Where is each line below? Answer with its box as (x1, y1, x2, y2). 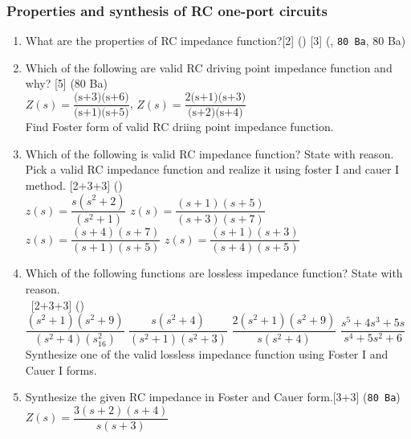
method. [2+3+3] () (25, 176, 123, 193)
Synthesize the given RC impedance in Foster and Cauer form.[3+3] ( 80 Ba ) (25, 388, 401, 405)
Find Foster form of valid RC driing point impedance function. (25, 118, 334, 135)
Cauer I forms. (25, 361, 97, 378)
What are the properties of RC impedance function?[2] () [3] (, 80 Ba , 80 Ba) (25, 32, 406, 49)
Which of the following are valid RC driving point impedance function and (25, 59, 393, 76)
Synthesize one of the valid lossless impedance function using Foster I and (25, 346, 389, 363)
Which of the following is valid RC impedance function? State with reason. (25, 145, 394, 162)
